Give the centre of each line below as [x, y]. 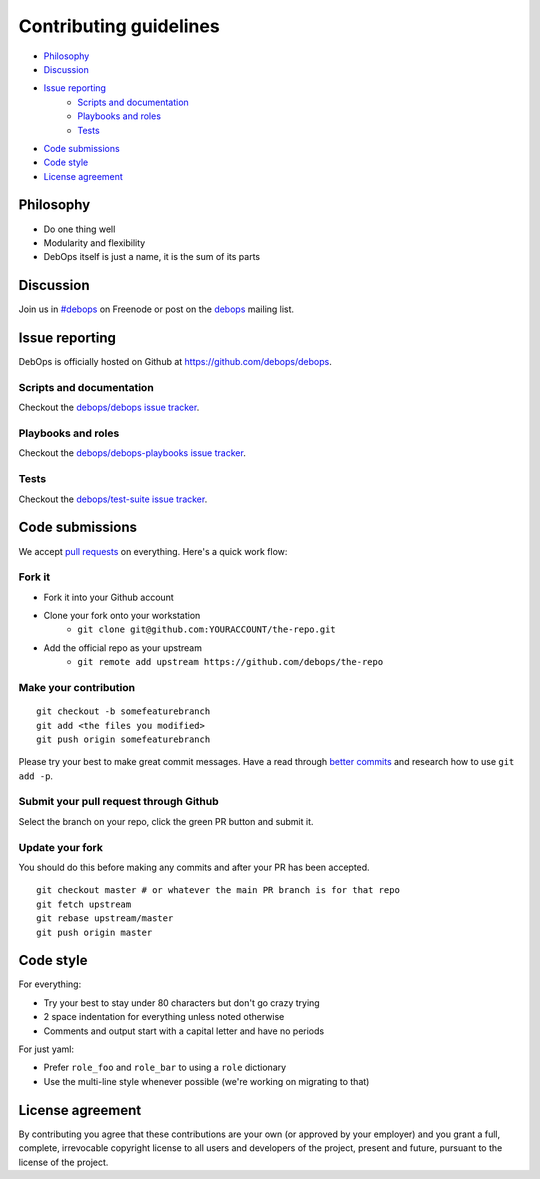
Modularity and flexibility [94, 242]
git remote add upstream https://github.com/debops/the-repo [230, 662]
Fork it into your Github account [108, 597]
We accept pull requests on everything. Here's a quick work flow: [153, 551]
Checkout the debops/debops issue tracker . [109, 407]
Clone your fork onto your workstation [122, 616]
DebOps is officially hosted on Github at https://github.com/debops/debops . [175, 362]
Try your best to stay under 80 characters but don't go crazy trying [181, 1002]
